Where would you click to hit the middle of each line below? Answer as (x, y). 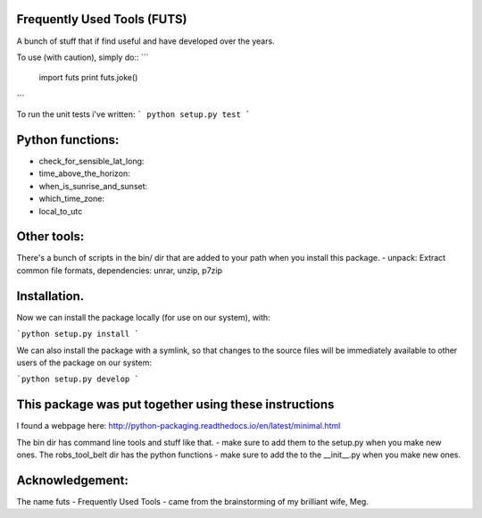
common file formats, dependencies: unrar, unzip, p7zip (120, 270)
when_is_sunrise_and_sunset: (93, 186)
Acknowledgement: (72, 480)
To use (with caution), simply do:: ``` (83, 57)
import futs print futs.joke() (88, 78)
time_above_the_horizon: (85, 173)
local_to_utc (61, 211)
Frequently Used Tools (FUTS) (102, 19)
